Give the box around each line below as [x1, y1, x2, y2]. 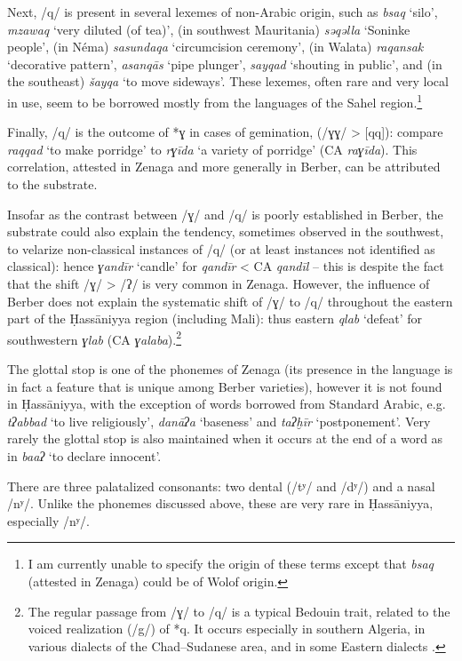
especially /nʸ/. [7, 511, 90, 530]
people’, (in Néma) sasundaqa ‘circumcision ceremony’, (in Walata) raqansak [7, 37, 424, 56]
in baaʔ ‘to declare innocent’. [7, 446, 162, 465]
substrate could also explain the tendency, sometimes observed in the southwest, [7, 222, 444, 241]
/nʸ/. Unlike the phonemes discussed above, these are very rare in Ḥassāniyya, [7, 494, 434, 513]
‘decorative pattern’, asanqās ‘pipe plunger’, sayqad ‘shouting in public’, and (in [7, 54, 442, 73]
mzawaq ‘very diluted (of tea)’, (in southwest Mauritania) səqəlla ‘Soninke [7, 20, 410, 38]
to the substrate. [7, 175, 98, 193]
